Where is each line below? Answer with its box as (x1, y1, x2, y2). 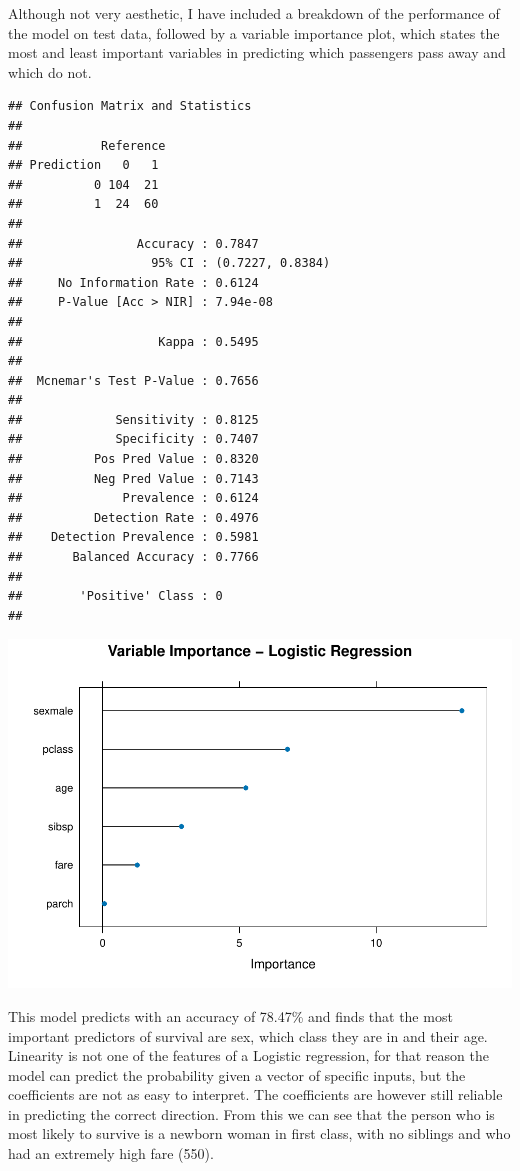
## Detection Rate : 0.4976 (8, 510, 259, 525)
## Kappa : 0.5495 (8, 334, 259, 349)
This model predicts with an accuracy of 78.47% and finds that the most (8, 1005, 453, 1026)
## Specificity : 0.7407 (8, 432, 259, 447)
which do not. (8, 61, 92, 82)
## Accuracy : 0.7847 (8, 236, 259, 251)
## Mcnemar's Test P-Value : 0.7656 (8, 373, 259, 388)
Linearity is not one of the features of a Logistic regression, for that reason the (8, 1045, 489, 1066)
